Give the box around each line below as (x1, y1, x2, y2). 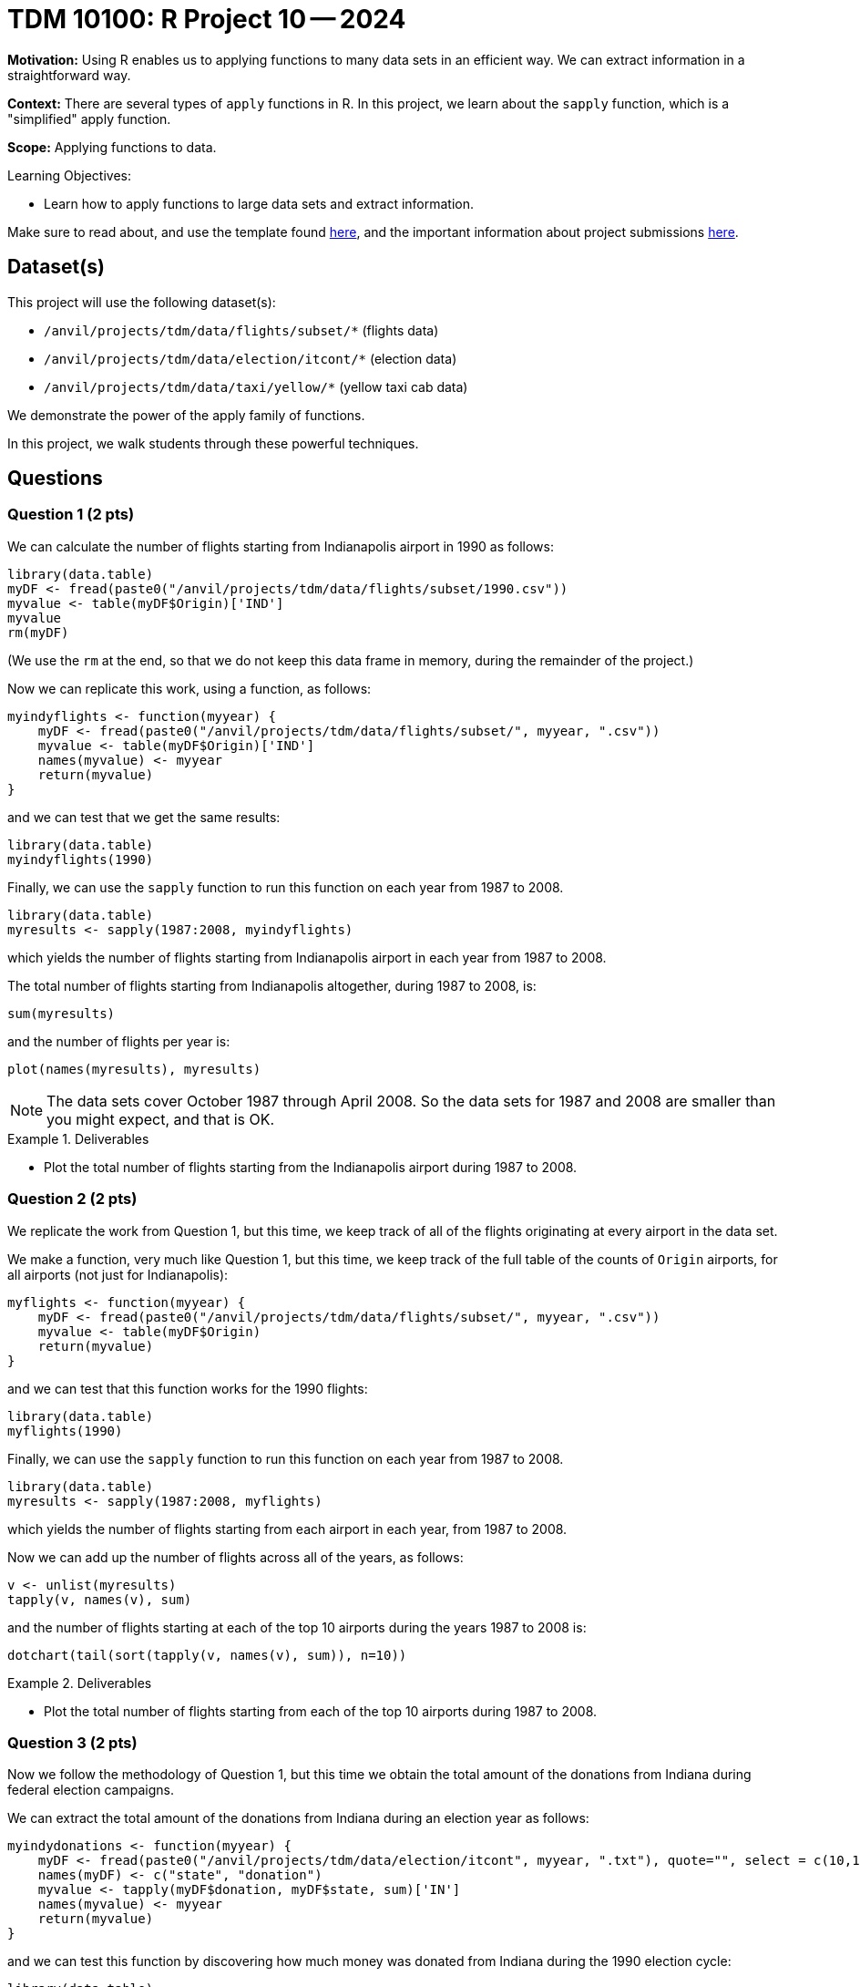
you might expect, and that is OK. (46, 1109, 275, 1128)
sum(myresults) (7, 1005, 116, 1021)
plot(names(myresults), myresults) (7, 1061, 261, 1076)
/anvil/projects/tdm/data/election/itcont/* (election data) (44, 350, 457, 366)
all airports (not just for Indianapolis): (7, 1266, 229, 1282)
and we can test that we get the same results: (7, 808, 281, 825)
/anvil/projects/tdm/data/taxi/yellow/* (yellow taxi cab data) (44, 378, 468, 395)
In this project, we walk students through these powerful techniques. (7, 435, 419, 451)
